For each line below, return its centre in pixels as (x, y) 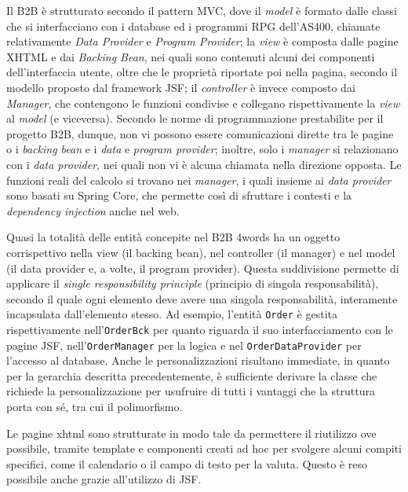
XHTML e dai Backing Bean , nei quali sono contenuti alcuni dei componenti (191, 56)
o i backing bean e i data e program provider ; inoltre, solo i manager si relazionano (202, 149)
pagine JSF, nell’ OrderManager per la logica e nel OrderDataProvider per (184, 345)
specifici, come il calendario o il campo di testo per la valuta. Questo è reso (187, 463)
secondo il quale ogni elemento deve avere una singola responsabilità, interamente (202, 298)
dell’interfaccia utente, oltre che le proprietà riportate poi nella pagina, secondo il (202, 72)
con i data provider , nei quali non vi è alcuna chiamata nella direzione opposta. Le (204, 164)
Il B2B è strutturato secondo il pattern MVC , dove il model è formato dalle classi (202, 10)
